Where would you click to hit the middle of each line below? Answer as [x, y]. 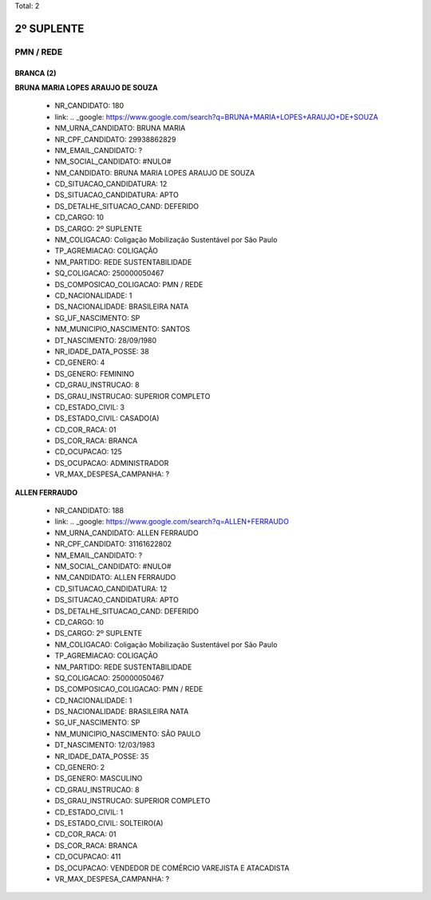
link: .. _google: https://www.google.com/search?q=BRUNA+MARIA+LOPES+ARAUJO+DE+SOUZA [216, 116]
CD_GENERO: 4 [80, 362]
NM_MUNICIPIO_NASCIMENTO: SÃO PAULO [128, 733]
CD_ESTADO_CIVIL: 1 [89, 812]
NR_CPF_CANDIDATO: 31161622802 [113, 544]
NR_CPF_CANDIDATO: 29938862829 [115, 139]
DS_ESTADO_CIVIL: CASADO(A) [107, 418]
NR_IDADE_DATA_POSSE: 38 [102, 351]
